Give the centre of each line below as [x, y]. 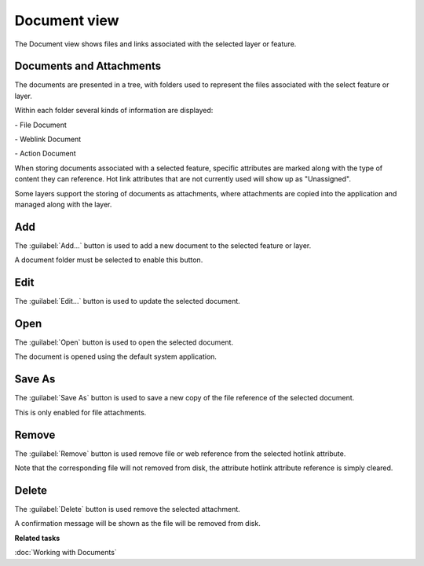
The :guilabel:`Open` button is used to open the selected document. [124, 342]
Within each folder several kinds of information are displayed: [114, 111]
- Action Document [45, 154]
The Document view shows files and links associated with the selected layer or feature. [155, 44]
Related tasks [37, 538]
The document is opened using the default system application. [116, 356]
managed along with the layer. [63, 204]
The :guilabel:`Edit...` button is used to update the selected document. [128, 301]
